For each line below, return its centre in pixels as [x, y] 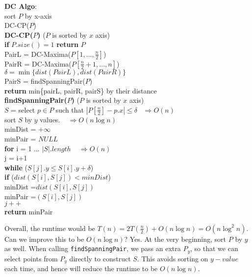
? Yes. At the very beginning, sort [175, 239]
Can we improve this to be [44, 239]
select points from [31, 258]
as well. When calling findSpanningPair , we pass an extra [93, 248]
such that [70, 109]
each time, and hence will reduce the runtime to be [81, 268]
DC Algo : [21, 6]
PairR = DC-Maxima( [38, 63]
